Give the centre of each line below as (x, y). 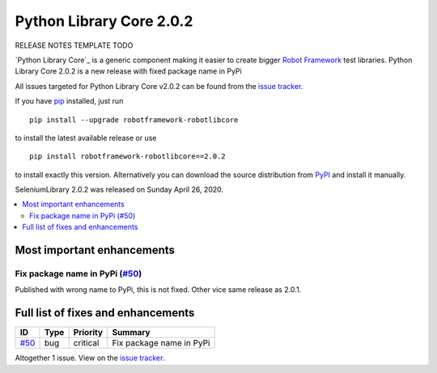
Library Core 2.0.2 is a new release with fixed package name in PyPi (128, 71)
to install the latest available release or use (86, 138)
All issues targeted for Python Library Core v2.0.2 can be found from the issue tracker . (159, 86)
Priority (88, 333)
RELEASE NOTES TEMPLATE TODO (74, 45)
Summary (131, 333)
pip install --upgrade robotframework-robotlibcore (134, 120)
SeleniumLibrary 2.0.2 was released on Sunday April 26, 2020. (119, 189)
